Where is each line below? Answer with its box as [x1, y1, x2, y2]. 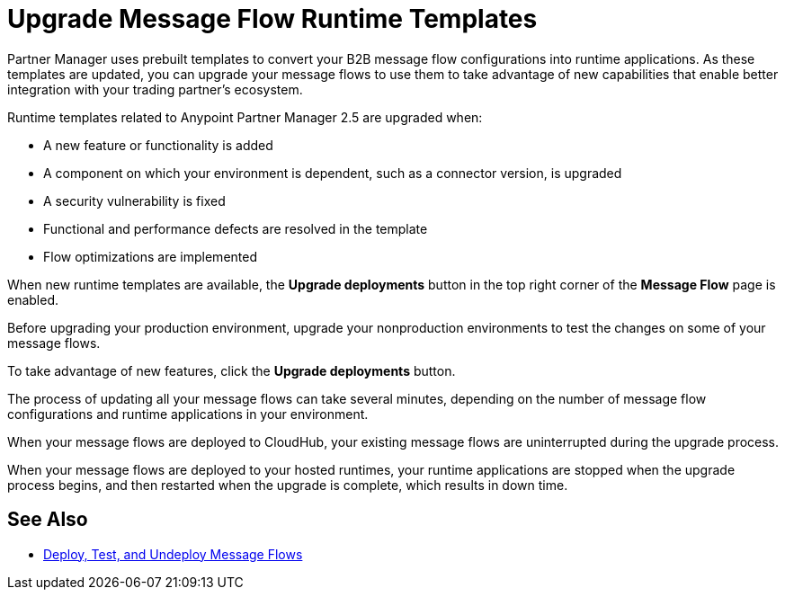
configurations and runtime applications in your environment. [7, 405, 369, 422]
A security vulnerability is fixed [43, 192, 226, 209]
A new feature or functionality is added [43, 137, 273, 153]
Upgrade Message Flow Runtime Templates [7, 4, 538, 34]
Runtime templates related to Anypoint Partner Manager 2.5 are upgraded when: [7, 109, 483, 125]
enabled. [7, 291, 59, 307]
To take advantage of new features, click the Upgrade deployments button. [7, 362, 456, 379]
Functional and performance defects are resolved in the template [43, 220, 428, 236]
